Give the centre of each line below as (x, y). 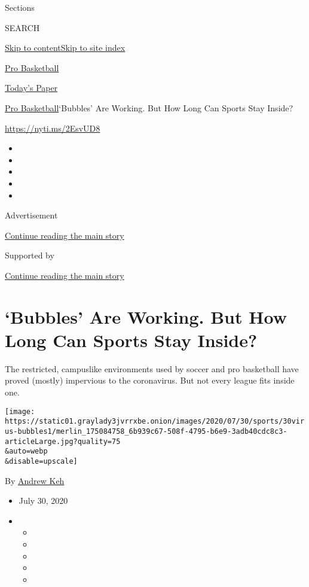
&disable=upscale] (41, 461)
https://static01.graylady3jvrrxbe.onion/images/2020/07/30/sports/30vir (155, 422)
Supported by (30, 255)
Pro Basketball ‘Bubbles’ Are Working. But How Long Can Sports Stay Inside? (149, 107)
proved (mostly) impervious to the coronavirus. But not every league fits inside (150, 380)
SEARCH (22, 27)
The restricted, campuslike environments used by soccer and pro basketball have (152, 368)
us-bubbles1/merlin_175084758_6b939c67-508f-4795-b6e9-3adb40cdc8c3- (146, 431)
